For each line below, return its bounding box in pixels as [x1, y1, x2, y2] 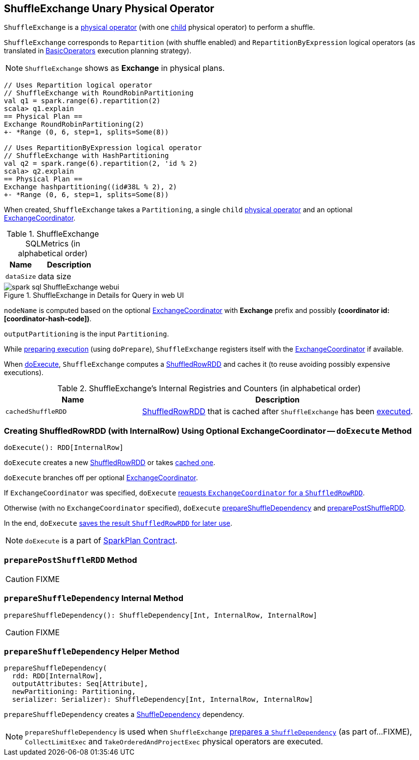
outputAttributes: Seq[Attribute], [12, 680, 149, 688]
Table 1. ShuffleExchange [6, 229, 99, 239]
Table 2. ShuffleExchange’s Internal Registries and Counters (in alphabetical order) [57, 383, 361, 394]
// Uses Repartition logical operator [4, 81, 153, 89]
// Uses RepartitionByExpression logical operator [4, 144, 202, 152]
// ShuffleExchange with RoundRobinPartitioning [4, 89, 194, 97]
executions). [4, 368, 44, 377]
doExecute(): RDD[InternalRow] [4, 444, 124, 452]
